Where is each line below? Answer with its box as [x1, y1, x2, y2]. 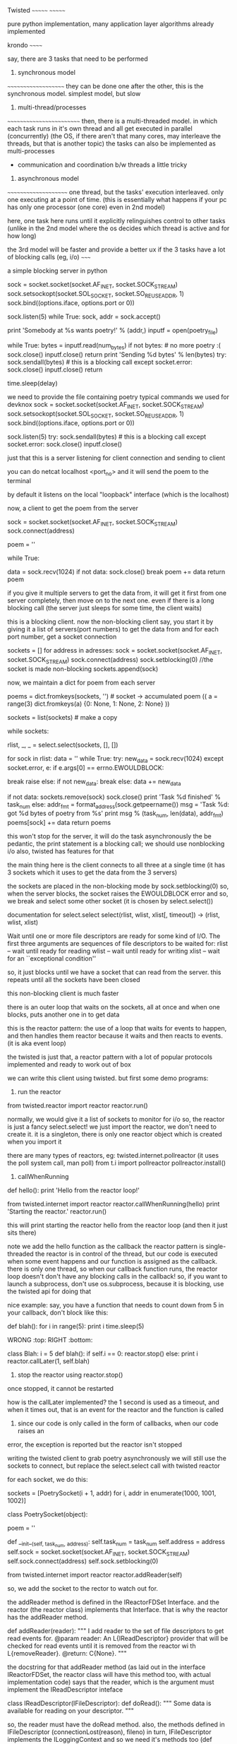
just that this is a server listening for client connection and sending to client [7, 453, 226, 462]
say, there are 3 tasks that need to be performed [7, 54, 148, 63]
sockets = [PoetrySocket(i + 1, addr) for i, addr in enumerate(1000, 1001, [7, 1489, 217, 1497]
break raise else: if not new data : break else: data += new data [7, 777, 181, 787]
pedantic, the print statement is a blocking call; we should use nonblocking [7, 840, 225, 848]
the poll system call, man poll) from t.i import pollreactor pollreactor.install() [7, 1158, 226, 1168]
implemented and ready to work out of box [7, 1060, 132, 1069]
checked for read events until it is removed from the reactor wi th [7, 1642, 196, 1650]
